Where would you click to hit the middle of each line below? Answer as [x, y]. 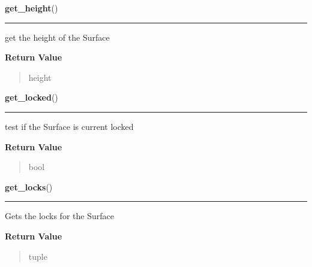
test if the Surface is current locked [69, 126]
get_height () [31, 8]
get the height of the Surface [57, 37]
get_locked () [31, 97]
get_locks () [29, 186]
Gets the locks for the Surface [59, 216]
